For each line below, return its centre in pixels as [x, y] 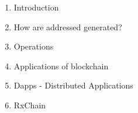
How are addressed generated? [68, 27]
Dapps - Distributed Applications [73, 85]
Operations [34, 46]
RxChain [30, 105]
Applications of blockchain [61, 66]
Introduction [36, 7]
